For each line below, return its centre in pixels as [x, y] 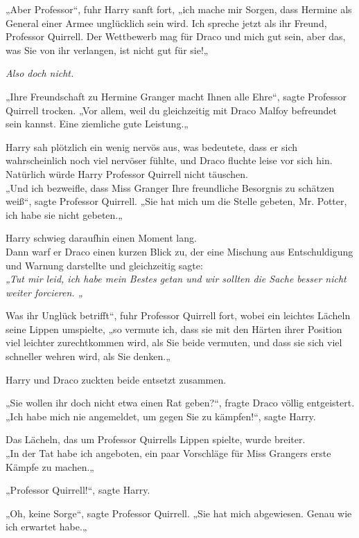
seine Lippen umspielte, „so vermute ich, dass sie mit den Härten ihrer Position [174, 329]
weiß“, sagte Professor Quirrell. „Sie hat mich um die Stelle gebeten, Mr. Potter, [176, 201]
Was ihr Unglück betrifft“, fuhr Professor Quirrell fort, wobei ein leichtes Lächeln [178, 315]
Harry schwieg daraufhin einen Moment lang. [101, 238]
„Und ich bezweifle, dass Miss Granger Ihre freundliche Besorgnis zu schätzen [170, 187]
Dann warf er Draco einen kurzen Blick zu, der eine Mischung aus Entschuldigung [179, 251]
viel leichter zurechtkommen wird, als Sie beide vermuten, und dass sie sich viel [174, 342]
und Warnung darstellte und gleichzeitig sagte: [104, 265]
